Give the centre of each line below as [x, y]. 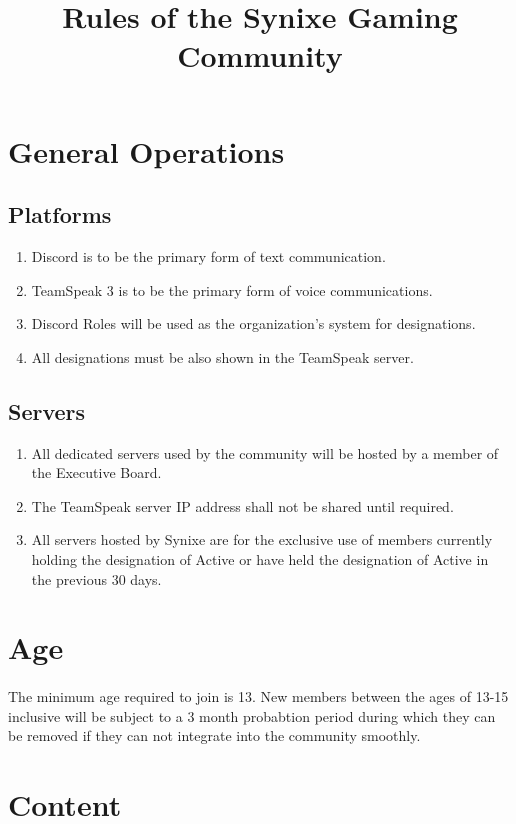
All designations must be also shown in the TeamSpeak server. [222, 356]
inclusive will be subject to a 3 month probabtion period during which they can [252, 715]
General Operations [146, 150]
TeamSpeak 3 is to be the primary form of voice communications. [232, 289]
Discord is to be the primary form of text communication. [208, 255]
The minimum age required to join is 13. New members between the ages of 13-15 [258, 696]
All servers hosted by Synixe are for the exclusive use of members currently [262, 539]
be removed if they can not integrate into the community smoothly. [214, 735]
